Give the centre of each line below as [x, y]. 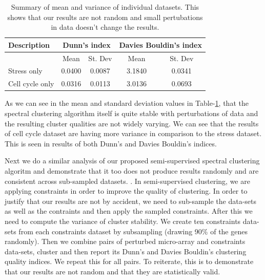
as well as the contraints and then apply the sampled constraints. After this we [129, 211]
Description [29, 44]
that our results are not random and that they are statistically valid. [113, 271]
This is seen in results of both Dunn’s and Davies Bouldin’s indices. [111, 143]
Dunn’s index [87, 44]
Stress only [25, 71]
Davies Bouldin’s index [160, 44]
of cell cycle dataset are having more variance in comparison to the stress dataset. [133, 133]
